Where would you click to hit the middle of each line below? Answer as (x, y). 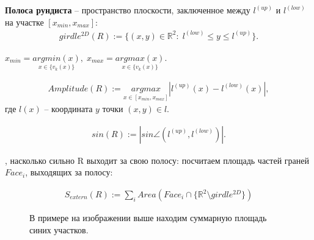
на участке (24, 22)
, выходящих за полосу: (69, 172)
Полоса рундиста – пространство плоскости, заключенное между (128, 10)
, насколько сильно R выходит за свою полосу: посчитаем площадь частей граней (157, 160)
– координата (68, 109)
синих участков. (59, 229)
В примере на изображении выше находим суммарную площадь (148, 218)
